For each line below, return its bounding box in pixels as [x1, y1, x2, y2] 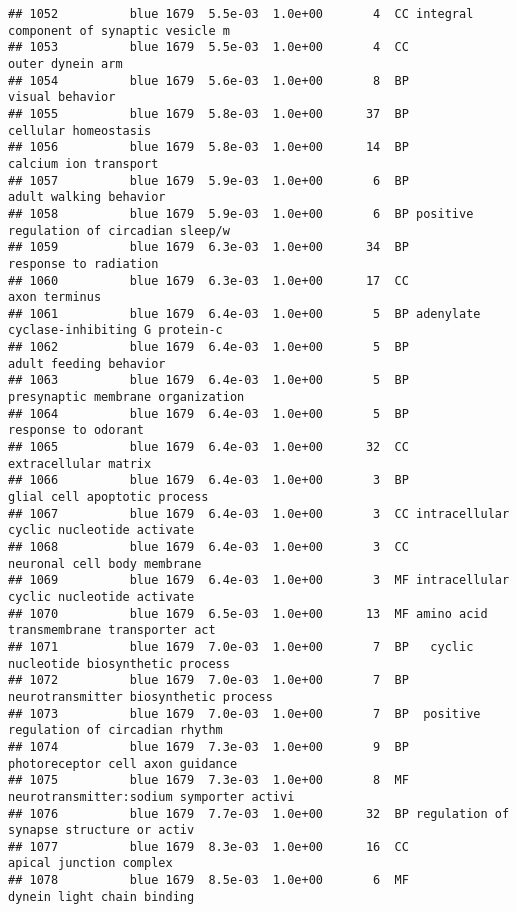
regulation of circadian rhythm [8, 723, 223, 738]
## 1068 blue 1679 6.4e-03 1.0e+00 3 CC [8, 540, 409, 554]
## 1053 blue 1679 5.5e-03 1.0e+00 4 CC [8, 40, 409, 55]
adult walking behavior [8, 190, 166, 205]
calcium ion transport [8, 156, 159, 171]
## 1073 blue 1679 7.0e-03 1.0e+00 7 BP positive [8, 706, 481, 721]
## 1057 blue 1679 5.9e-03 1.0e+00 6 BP [8, 173, 409, 188]
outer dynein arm [8, 56, 123, 71]
